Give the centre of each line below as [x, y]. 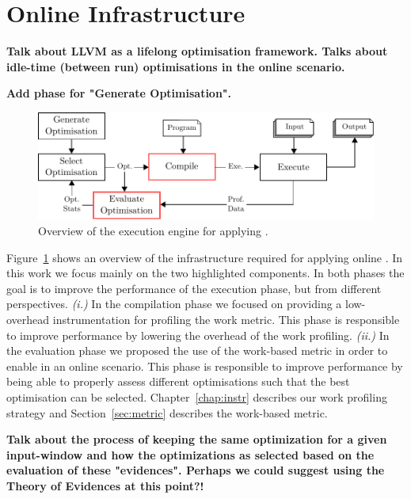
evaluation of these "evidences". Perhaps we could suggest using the [196, 470]
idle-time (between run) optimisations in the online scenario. [176, 66]
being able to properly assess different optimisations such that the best [178, 381]
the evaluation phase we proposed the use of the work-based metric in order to [197, 350]
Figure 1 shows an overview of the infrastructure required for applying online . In [205, 257]
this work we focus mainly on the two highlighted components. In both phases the [205, 273]
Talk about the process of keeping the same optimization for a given [197, 439]
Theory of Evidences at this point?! [105, 485]
